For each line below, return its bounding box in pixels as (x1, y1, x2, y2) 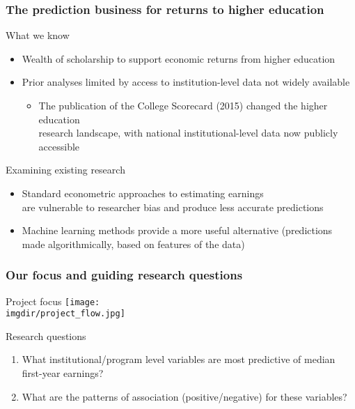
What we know (6, 28, 70, 43)
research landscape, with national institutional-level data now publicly (38, 125, 338, 140)
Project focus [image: (6, 293, 100, 308)
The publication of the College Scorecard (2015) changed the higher (38, 98, 328, 112)
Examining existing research (6, 162, 125, 177)
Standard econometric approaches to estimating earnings (22, 185, 264, 200)
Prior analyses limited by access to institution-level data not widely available (22, 75, 350, 89)
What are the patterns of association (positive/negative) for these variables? (22, 389, 347, 403)
